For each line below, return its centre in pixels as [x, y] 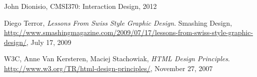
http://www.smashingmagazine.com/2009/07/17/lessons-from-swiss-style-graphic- [128, 32]
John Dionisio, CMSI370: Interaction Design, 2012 [81, 6]
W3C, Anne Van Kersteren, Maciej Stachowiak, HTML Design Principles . [117, 58]
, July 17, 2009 [49, 42]
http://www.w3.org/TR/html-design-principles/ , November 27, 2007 [108, 68]
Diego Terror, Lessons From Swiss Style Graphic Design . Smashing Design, [118, 22]
